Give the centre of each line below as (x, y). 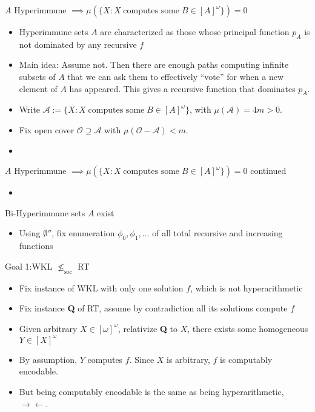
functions (36, 246)
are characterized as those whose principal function (195, 32)
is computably (246, 359)
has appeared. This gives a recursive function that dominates (182, 88)
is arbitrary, (188, 359)
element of (38, 88)
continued (268, 171)
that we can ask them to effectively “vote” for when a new (175, 76)
